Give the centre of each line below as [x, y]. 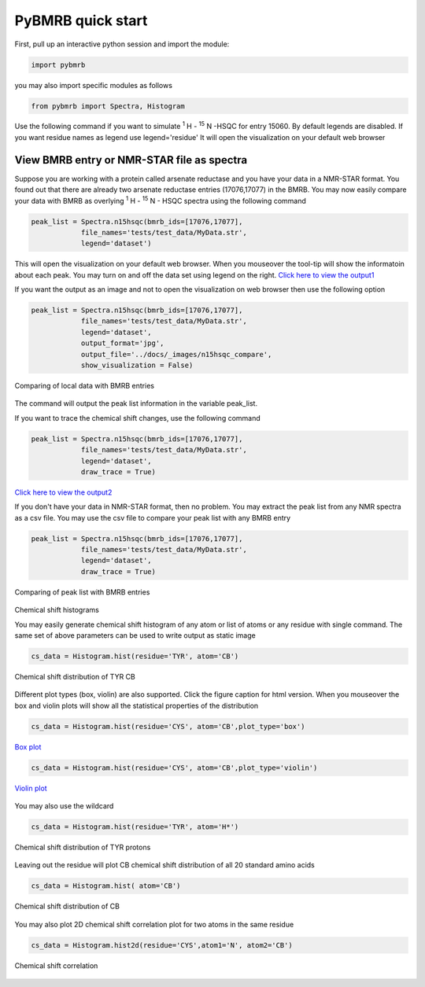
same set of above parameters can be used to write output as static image [135, 635]
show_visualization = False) [137, 365]
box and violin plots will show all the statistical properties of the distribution [137, 705]
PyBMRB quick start [81, 20]
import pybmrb [58, 64]
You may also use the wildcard [64, 806]
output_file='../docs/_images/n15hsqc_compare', [176, 354]
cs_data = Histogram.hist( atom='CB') [106, 886]
